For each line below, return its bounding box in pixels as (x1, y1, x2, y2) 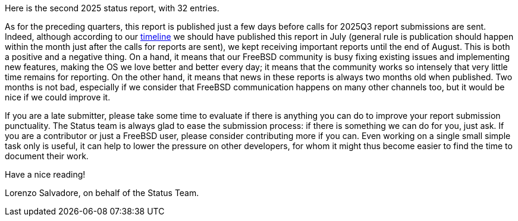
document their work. (5, 151, 89, 161)
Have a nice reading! (5, 169, 86, 179)
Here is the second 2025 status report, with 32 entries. (5, 3, 219, 13)
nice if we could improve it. (5, 92, 111, 102)
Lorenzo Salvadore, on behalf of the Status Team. (5, 188, 199, 198)
